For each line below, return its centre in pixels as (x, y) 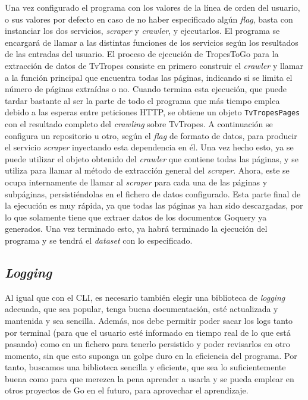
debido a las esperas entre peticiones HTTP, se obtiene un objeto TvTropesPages (153, 112)
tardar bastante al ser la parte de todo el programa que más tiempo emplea (142, 100)
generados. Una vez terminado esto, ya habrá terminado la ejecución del (136, 229)
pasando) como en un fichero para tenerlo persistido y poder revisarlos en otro (147, 344)
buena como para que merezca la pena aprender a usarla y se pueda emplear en (150, 378)
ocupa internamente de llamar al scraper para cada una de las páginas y (136, 182)
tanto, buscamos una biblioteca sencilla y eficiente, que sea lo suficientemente (145, 367)
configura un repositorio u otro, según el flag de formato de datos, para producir (151, 135)
